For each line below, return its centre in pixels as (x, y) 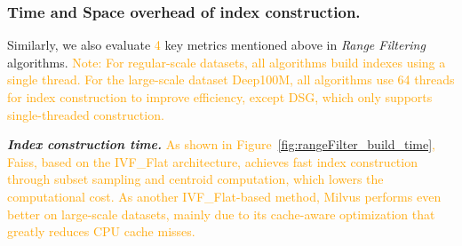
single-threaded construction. (86, 114)
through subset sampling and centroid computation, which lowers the (195, 179)
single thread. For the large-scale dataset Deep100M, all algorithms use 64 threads (231, 79)
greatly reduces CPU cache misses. (101, 231)
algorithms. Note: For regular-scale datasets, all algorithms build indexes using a (227, 62)
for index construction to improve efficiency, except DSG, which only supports (220, 97)
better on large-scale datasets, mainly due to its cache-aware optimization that (221, 214)
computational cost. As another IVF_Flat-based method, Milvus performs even (224, 196)
